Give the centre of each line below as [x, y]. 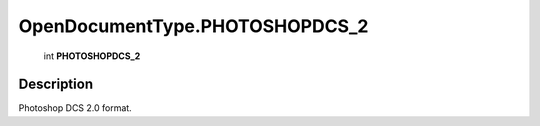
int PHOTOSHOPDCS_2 [92, 56]
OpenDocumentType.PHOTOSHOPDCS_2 [193, 26]
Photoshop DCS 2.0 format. [75, 108]
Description [56, 84]
